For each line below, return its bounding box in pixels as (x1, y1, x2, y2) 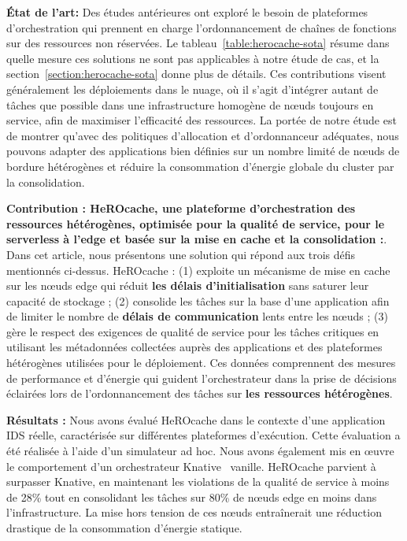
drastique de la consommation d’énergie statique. (6, 520, 242, 535)
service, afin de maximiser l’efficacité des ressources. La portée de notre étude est (6, 112, 397, 128)
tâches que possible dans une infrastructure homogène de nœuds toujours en (6, 96, 374, 113)
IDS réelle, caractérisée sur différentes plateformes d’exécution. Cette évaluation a (6, 427, 401, 443)
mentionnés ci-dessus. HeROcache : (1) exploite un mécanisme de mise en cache (6, 261, 390, 278)
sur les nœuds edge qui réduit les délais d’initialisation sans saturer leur (6, 277, 369, 294)
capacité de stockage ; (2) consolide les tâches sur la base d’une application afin (6, 292, 390, 309)
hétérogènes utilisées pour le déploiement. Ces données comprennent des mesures (6, 354, 396, 371)
